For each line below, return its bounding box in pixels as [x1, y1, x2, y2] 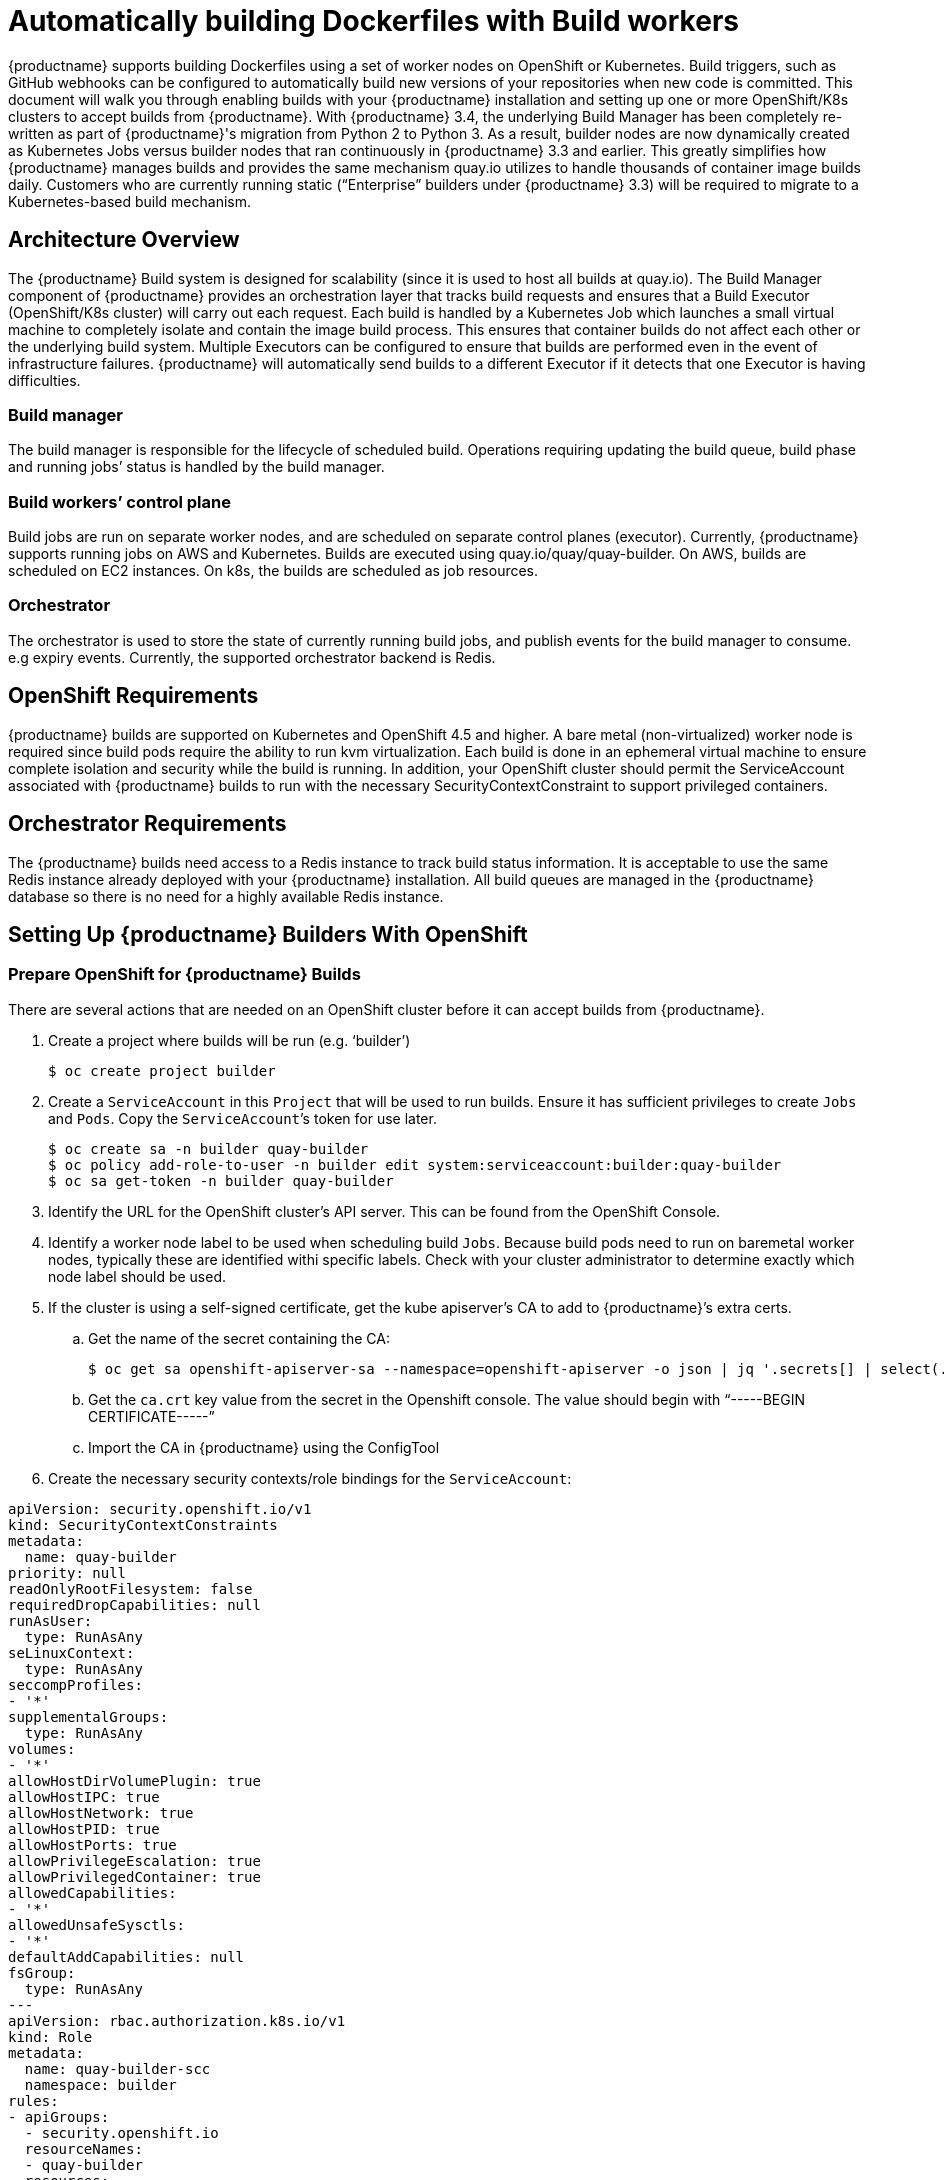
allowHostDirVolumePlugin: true [8, 1772, 261, 1789]
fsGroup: [8, 1964, 76, 1981]
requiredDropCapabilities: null [8, 1596, 261, 1613]
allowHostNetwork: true [8, 1804, 194, 1821]
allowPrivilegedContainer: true [8, 1868, 261, 1885]
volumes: [8, 1740, 76, 1757]
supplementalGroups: [8, 1708, 169, 1725]
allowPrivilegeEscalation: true [8, 1852, 261, 1869]
